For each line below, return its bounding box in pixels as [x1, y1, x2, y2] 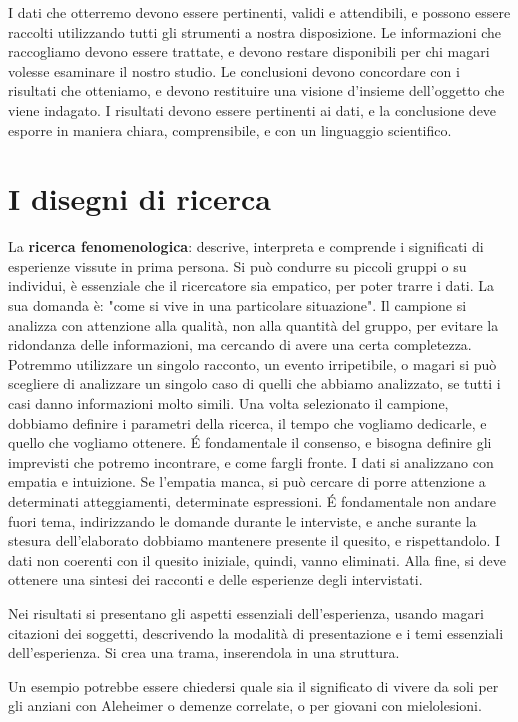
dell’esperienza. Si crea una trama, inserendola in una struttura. [8, 642, 400, 663]
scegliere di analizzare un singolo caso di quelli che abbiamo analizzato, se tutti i [8, 373, 501, 394]
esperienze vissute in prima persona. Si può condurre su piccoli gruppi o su [8, 255, 467, 276]
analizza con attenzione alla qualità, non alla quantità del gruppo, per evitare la [8, 314, 499, 335]
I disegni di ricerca [8, 178, 271, 219]
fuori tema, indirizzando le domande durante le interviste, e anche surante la [8, 510, 477, 531]
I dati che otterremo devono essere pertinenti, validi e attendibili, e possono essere [8, 2, 511, 22]
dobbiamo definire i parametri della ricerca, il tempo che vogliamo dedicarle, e [8, 412, 487, 433]
